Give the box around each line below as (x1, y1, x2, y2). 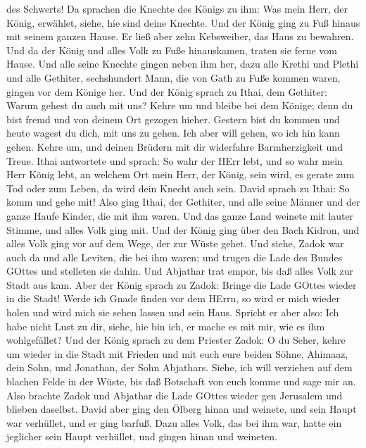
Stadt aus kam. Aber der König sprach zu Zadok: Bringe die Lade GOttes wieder (6, 277, 357, 292)
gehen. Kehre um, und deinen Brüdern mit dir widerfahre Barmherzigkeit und (6, 139, 343, 154)
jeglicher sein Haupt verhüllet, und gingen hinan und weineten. (6, 429, 277, 444)
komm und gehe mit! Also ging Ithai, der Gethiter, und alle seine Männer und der (6, 194, 360, 209)
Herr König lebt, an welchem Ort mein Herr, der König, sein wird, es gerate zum (6, 167, 355, 182)
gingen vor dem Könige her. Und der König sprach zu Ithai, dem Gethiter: (6, 84, 327, 99)
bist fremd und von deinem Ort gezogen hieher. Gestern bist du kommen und (6, 111, 340, 126)
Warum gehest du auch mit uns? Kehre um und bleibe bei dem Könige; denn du (6, 98, 353, 113)
